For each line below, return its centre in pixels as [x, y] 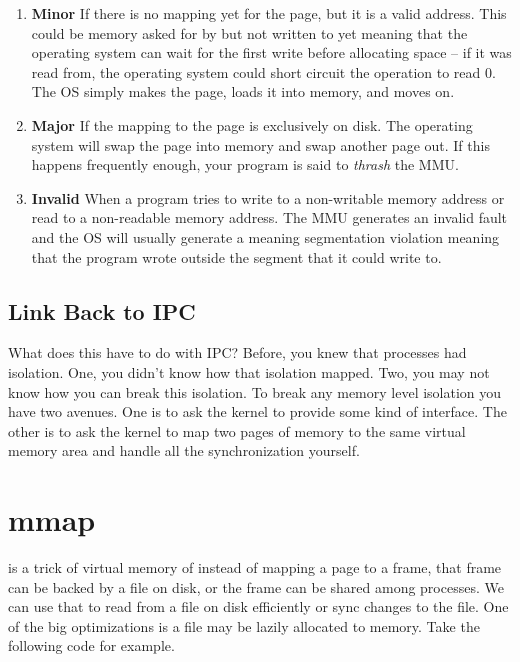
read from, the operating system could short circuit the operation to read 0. [263, 71]
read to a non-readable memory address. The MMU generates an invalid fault [269, 217]
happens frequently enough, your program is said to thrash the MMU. [245, 164]
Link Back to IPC [102, 310]
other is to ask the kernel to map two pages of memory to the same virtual [237, 430]
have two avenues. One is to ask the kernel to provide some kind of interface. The [257, 411]
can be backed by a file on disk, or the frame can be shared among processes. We [256, 586]
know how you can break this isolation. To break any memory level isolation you [255, 391]
